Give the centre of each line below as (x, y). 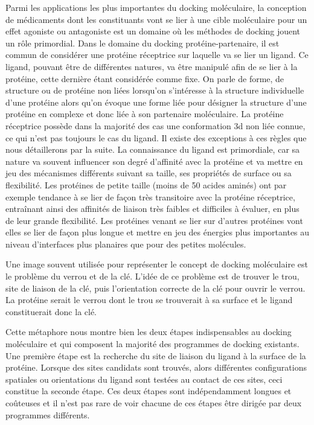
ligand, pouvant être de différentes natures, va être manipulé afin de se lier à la (152, 66)
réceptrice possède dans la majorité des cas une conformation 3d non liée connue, (155, 125)
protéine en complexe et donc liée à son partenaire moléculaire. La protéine (145, 114)
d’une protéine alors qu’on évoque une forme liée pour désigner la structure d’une (156, 102)
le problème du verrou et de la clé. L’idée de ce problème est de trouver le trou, (152, 276)
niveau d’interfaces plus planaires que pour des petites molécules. (126, 244)
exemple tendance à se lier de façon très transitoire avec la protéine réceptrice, (150, 197)
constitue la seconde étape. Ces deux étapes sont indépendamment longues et (149, 391)
